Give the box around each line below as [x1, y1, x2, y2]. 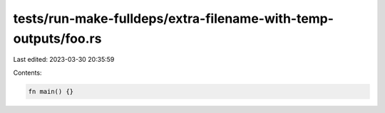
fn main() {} [28, 87, 74, 95]
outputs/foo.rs [13, 31, 102, 46]
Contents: [13, 68, 42, 77]
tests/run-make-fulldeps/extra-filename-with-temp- [13, 11, 334, 26]
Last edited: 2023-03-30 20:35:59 [13, 55, 115, 64]
